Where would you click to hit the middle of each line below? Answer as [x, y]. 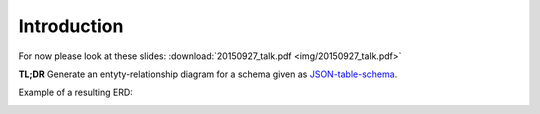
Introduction [71, 26]
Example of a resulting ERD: [76, 92]
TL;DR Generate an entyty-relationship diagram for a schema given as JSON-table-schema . [208, 74]
